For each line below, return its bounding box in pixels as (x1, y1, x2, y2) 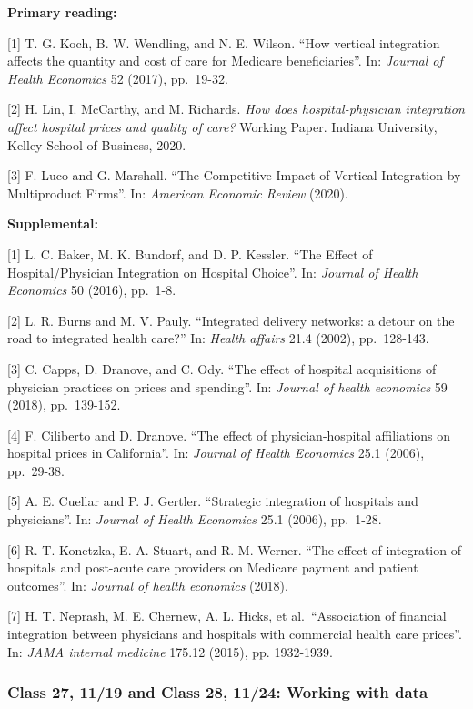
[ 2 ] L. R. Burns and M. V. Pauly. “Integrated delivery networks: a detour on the (7, 310, 455, 329)
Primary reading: (7, 3, 117, 21)
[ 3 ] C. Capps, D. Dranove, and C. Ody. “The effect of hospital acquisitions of (7, 359, 437, 378)
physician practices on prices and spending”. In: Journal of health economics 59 (7, 377, 448, 396)
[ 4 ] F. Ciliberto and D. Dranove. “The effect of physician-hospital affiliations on (7, 425, 451, 444)
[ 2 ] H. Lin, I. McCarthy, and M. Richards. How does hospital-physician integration (7, 99, 465, 118)
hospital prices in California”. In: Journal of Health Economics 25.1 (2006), (7, 443, 425, 462)
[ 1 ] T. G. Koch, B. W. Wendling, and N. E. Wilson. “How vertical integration (7, 33, 440, 52)
